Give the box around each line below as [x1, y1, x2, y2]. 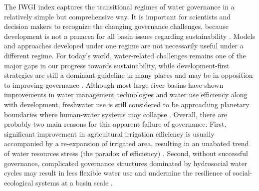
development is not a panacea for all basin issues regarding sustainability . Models [4, 30, 256, 41]
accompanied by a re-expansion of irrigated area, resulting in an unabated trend [4, 138, 249, 149]
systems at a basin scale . [35, 177, 113, 188]
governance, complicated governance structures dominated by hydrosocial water [4, 158, 248, 168]
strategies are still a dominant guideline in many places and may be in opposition [4, 70, 253, 80]
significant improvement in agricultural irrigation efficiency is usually [4, 128, 215, 139]
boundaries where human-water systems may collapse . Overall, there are [4, 109, 228, 119]
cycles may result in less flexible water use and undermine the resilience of [4, 168, 231, 178]
